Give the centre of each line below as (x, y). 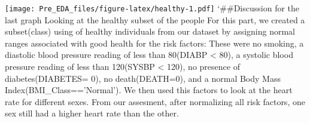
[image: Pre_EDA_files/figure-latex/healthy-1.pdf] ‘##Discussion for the (152, 8)
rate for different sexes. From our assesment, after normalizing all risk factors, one (155, 101)
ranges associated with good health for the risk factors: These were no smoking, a (154, 43)
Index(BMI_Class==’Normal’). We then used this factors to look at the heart (149, 90)
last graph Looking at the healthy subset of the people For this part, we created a (155, 19)
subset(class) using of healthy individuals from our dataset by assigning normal (150, 31)
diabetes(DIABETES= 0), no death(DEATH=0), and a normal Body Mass (143, 78)
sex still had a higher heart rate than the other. (92, 113)
